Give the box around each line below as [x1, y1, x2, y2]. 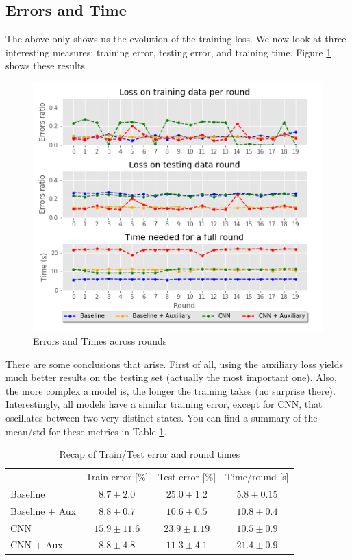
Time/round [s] [225, 470, 289, 483]
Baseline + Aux [10, 503, 76, 518]
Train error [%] [85, 470, 149, 483]
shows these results [5, 58, 85, 73]
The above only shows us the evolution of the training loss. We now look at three [5, 32, 347, 46]
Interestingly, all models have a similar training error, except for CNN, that [5, 397, 323, 411]
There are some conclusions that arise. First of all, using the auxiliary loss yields [5, 356, 344, 371]
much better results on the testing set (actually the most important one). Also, [5, 370, 337, 385]
